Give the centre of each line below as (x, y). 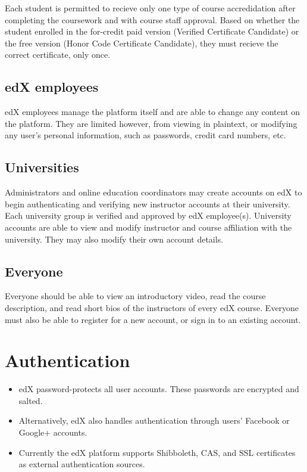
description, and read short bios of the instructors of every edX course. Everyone (152, 307)
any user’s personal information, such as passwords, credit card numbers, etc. (145, 135)
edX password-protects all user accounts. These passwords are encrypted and (159, 389)
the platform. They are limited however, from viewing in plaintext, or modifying (151, 123)
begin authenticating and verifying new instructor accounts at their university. (148, 204)
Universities (42, 167)
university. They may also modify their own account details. (114, 239)
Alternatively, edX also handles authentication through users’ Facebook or (154, 420)
